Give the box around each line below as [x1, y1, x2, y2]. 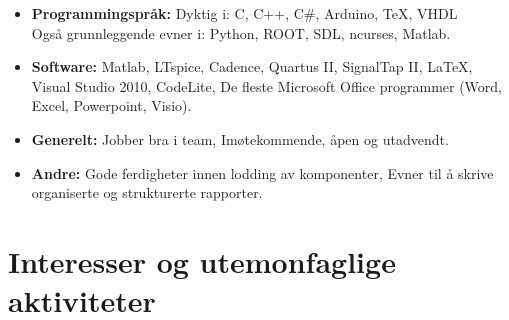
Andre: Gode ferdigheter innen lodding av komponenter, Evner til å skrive [31, 162, 494, 183]
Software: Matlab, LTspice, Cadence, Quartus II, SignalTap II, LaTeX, [31, 56, 473, 77]
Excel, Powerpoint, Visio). [31, 95, 192, 116]
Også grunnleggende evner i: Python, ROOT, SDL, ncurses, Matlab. [31, 22, 451, 43]
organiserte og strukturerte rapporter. [31, 182, 263, 203]
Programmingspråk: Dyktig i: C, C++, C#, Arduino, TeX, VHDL [31, 3, 458, 23]
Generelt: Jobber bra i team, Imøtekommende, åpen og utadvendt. [31, 128, 449, 149]
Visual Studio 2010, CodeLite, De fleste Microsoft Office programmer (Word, [31, 75, 502, 96]
